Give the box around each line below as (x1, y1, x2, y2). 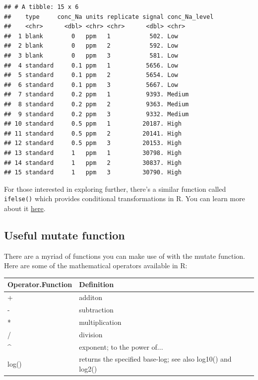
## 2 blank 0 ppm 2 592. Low (4, 42, 178, 50)
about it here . (4, 203, 46, 213)
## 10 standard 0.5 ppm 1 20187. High (4, 120, 182, 128)
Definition (79, 279, 114, 290)
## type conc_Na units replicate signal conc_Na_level (4, 13, 214, 20)
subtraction (79, 304, 114, 315)
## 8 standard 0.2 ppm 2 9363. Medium (4, 100, 189, 108)
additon (79, 292, 103, 303)
